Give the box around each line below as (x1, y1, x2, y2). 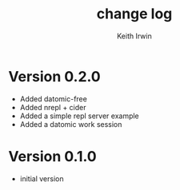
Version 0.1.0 (8, 147, 98, 165)
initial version (19, 173, 64, 184)
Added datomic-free (19, 93, 88, 104)
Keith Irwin (117, 31, 152, 41)
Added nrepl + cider (19, 102, 86, 112)
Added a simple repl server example (19, 111, 140, 121)
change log (96, 5, 173, 23)
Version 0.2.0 (8, 67, 102, 85)
